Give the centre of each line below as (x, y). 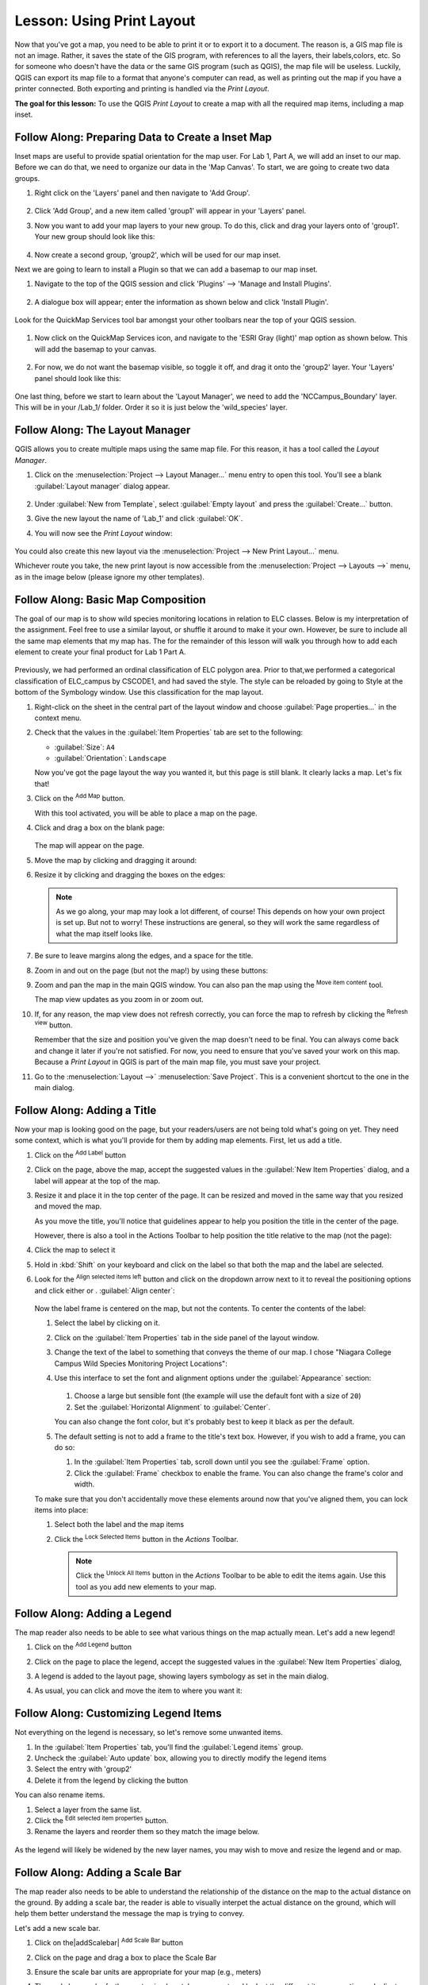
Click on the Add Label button (80, 1154)
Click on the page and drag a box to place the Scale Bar (126, 1957)
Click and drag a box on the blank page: (100, 828)
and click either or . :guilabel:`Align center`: (105, 1290)
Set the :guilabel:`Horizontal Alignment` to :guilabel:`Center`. (172, 1407)
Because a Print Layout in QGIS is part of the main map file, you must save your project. (178, 1062)
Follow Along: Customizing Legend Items (118, 1714)
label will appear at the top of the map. (97, 1181)
